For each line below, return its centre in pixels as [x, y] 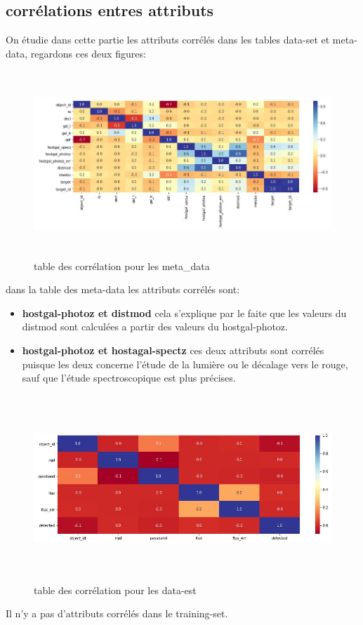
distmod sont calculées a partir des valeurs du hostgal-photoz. [155, 327]
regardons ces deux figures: [88, 53]
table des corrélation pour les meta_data [122, 266]
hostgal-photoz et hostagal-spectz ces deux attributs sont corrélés [173, 350]
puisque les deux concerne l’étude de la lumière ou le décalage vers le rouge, [185, 364]
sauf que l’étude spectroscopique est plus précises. [129, 378]
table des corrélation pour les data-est [115, 590]
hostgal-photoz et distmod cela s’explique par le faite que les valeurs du [184, 312]
